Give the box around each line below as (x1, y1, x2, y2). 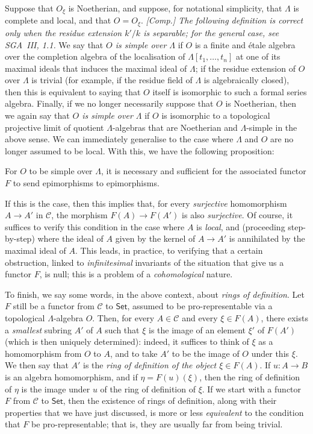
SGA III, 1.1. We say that (5, 38, 104, 51)
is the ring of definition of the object (83, 359, 217, 371)
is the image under (21, 382, 90, 395)
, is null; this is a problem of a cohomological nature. (39, 268, 233, 280)
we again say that (5, 109, 70, 122)
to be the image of (172, 347, 240, 359)
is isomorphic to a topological (161, 109, 270, 122)
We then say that (5, 359, 69, 371)
